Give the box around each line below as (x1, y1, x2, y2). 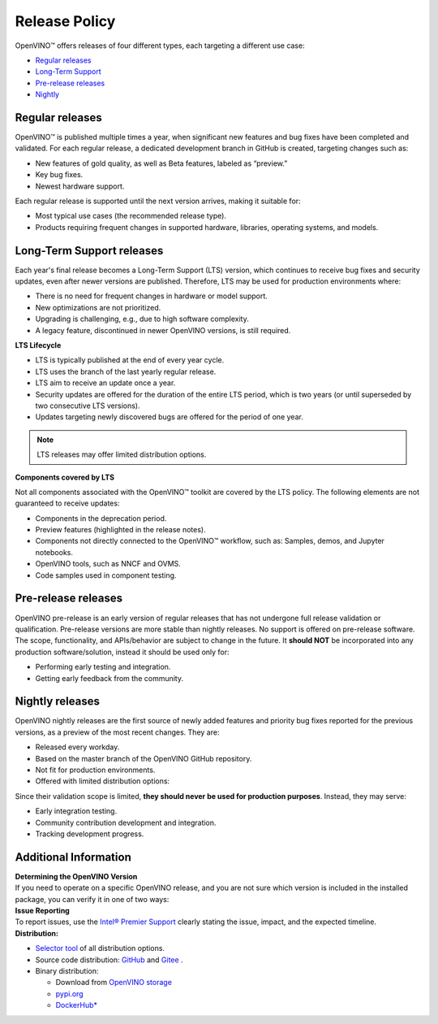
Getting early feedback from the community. (35, 673, 184, 683)
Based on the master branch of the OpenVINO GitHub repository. (35, 753, 252, 763)
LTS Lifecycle (15, 341, 62, 349)
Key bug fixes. (35, 170, 84, 180)
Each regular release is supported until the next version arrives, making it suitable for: (15, 196, 301, 206)
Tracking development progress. (35, 829, 144, 839)
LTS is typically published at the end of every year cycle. (35, 355, 225, 365)
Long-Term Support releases (15, 244, 164, 258)
